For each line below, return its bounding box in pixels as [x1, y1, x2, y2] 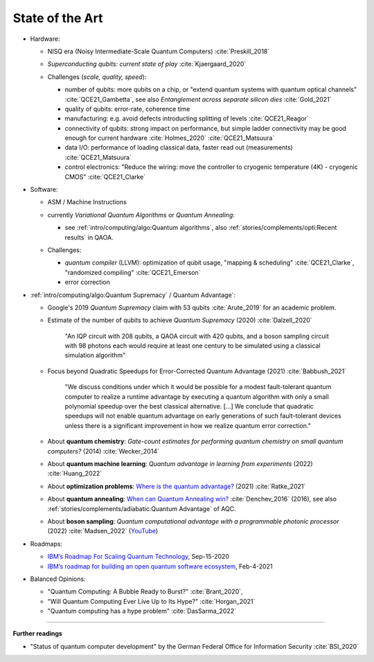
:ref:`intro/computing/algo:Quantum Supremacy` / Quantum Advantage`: [30, 291, 235, 299]
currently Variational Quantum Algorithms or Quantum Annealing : [47, 211, 235, 219]
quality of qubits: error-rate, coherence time [64, 105, 190, 113]
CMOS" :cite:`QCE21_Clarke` [64, 172, 146, 181]
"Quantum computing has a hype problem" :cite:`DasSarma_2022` [47, 607, 237, 616]
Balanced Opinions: [30, 575, 86, 583]
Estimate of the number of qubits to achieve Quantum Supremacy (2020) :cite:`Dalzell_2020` [47, 316, 312, 325]
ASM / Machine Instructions [47, 198, 127, 206]
